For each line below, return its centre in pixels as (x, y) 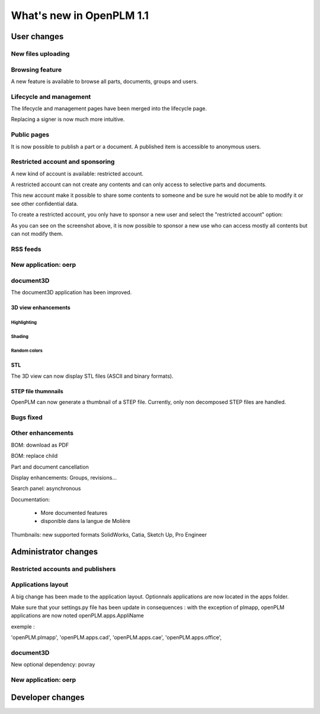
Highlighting (24, 323)
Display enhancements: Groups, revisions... (64, 477)
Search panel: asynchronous (46, 489)
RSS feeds (26, 249)
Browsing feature (36, 69)
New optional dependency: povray (53, 665)
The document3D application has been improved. (71, 292)
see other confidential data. (44, 203)
